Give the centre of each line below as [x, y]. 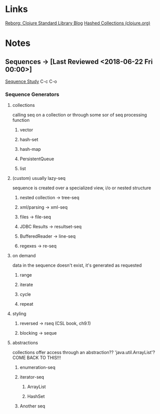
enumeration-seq [38, 368]
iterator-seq [32, 377]
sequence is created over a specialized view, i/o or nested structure [82, 188]
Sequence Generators [32, 94]
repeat [27, 304]
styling [19, 314]
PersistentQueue [37, 159]
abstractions [25, 343]
